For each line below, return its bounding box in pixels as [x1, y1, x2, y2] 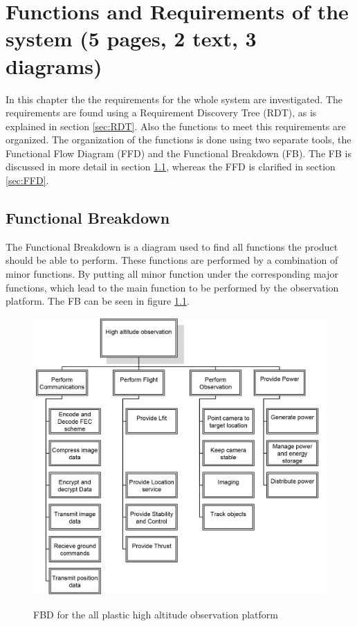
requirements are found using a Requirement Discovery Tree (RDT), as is [6, 105, 317, 120]
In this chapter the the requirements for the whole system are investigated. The [6, 91, 343, 106]
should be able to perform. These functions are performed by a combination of [6, 253, 338, 267]
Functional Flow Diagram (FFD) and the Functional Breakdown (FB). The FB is [6, 145, 351, 160]
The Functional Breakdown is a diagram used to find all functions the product [6, 239, 338, 253]
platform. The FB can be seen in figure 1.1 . [6, 294, 190, 308]
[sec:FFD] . [6, 173, 49, 188]
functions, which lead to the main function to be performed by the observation [6, 280, 339, 294]
